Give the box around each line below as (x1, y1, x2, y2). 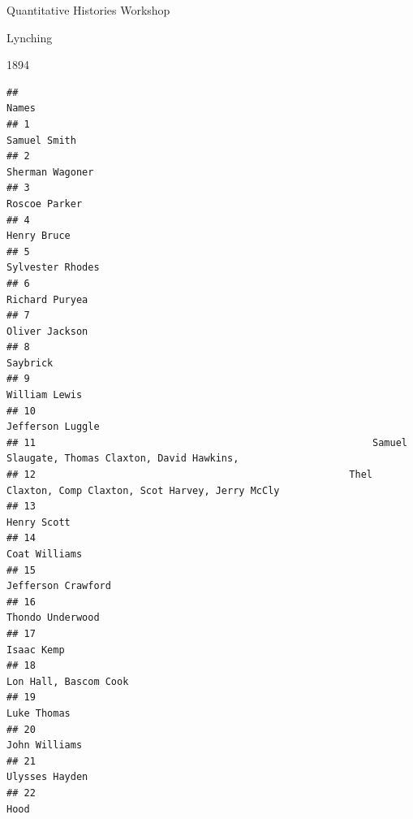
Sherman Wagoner (6, 166, 94, 178)
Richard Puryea (6, 293, 88, 305)
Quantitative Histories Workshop (6, 2, 170, 18)
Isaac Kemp (6, 643, 65, 656)
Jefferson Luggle (6, 421, 100, 433)
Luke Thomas (6, 707, 71, 719)
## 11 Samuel (6, 436, 407, 448)
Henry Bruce (6, 230, 71, 242)
